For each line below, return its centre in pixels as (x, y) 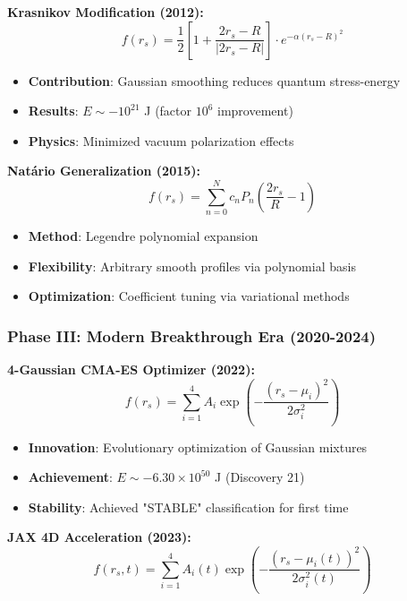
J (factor (168, 111)
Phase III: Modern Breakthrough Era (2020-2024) (192, 335)
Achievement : (70, 477)
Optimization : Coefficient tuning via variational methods (189, 296)
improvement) (255, 111)
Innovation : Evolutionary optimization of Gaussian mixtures (198, 446)
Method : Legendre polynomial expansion (143, 236)
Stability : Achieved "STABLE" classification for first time (188, 507)
